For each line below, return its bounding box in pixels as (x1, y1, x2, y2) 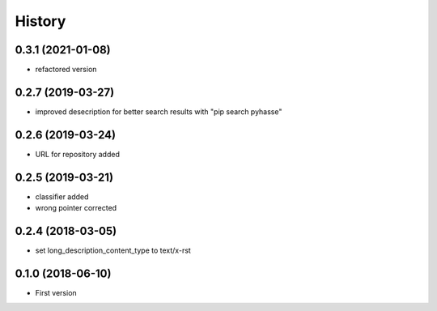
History (15, 12, 66, 30)
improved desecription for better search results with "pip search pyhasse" (35, 106, 282, 117)
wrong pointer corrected (35, 203, 117, 213)
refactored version (35, 65, 97, 75)
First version (35, 288, 77, 297)
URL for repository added (35, 149, 121, 159)
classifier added (35, 191, 89, 202)
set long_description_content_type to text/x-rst (35, 245, 192, 255)
